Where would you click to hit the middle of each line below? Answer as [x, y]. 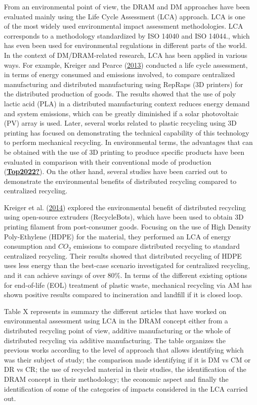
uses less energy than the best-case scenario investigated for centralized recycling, [127, 265]
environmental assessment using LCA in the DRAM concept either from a [116, 321]
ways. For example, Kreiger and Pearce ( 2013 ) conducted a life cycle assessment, [126, 65]
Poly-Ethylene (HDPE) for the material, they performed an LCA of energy [118, 236]
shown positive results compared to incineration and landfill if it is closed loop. [123, 294]
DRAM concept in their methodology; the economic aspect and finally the [116, 379]
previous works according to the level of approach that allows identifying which [124, 350]
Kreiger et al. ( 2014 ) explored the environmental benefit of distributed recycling [125, 207]
